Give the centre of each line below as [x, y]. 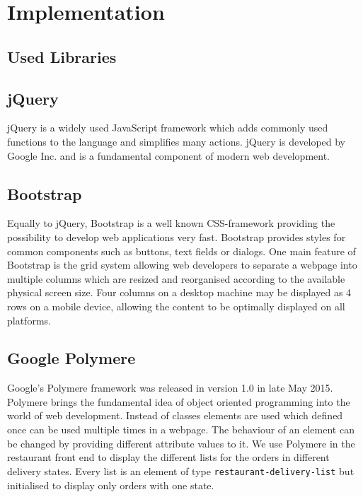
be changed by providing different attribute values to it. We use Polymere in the [181, 443]
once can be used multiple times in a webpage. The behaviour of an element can [181, 429]
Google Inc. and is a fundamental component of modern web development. [168, 155]
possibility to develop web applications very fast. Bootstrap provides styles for [177, 236]
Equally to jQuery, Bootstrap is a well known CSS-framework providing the [171, 223]
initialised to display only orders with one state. [111, 485]
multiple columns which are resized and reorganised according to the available [176, 278]
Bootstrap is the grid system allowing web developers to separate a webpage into [182, 265]
